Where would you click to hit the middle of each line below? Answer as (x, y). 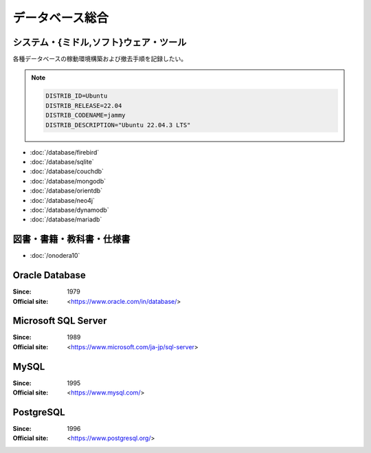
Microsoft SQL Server (60, 321)
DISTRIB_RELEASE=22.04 (84, 106)
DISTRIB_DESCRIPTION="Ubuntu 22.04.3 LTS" (118, 125)
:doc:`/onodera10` (55, 256)
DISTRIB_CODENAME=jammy (86, 115)
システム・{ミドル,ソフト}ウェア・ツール (100, 42)
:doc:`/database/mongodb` (68, 181)
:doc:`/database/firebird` (65, 152)
